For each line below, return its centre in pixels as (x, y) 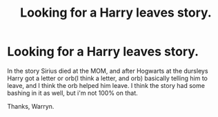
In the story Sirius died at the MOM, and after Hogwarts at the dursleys (108, 71)
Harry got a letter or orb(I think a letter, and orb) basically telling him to (108, 78)
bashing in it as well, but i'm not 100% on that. (72, 93)
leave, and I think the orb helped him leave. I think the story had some (106, 85)
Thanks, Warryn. (31, 106)
